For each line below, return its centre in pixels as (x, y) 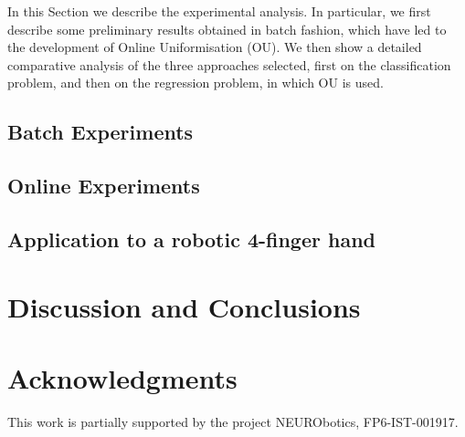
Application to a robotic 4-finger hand (192, 239)
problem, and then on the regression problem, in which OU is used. (196, 83)
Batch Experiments (100, 132)
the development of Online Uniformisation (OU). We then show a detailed (215, 47)
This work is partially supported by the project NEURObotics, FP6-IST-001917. (233, 421)
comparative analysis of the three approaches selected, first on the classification (229, 64)
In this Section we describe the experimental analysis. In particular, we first (219, 11)
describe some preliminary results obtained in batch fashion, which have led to (227, 29)
